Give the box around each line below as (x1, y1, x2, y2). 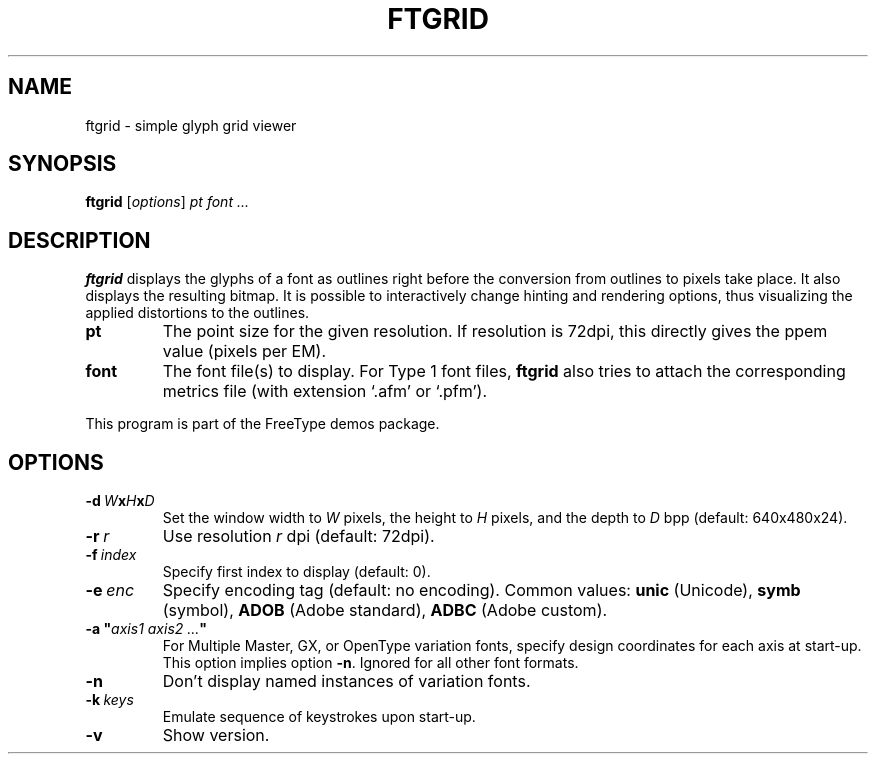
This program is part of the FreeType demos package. (85, 415, 440, 433)
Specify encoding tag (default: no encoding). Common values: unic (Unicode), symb (162, 580, 801, 601)
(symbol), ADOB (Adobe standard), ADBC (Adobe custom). (162, 600, 608, 621)
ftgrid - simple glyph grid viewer (85, 116, 297, 134)
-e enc (85, 580, 135, 601)
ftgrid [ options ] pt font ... (85, 193, 249, 211)
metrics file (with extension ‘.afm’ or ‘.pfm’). (162, 381, 488, 402)
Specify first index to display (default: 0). (162, 563, 431, 581)
